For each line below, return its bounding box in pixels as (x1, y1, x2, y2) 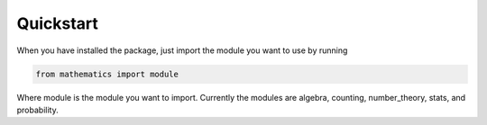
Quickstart (16, 13, 99, 33)
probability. (16, 104, 59, 115)
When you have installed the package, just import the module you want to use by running (16, 45, 348, 56)
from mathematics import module (35, 68, 179, 79)
